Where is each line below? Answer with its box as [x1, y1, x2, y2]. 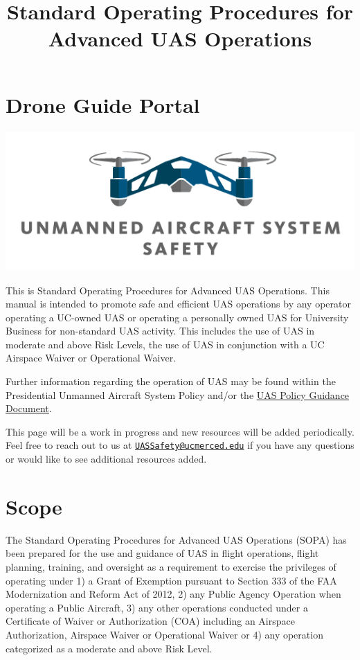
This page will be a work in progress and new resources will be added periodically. [6, 424, 354, 438]
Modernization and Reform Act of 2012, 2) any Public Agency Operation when [6, 587, 341, 601]
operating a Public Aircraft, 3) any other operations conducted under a [6, 600, 308, 614]
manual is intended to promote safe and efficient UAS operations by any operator [6, 296, 351, 311]
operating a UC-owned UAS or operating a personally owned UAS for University [6, 310, 349, 324]
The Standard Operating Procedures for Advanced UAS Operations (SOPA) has [6, 532, 347, 546]
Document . [6, 401, 52, 416]
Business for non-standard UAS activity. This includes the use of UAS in [6, 323, 315, 338]
